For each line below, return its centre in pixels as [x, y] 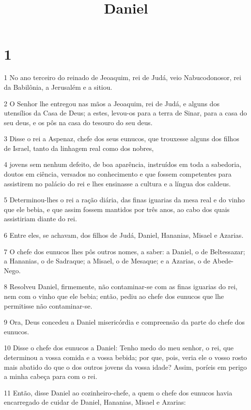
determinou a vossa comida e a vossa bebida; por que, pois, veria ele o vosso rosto [125, 357]
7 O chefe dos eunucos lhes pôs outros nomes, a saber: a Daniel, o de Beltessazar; [125, 251]
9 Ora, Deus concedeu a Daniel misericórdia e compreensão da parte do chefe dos [125, 322]
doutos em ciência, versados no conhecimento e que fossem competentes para [118, 174]
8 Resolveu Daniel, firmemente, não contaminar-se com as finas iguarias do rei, [121, 287]
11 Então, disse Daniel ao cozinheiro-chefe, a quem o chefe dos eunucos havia [118, 392]
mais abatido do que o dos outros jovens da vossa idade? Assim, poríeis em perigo [125, 367]
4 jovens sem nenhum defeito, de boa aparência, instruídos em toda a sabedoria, [123, 164]
